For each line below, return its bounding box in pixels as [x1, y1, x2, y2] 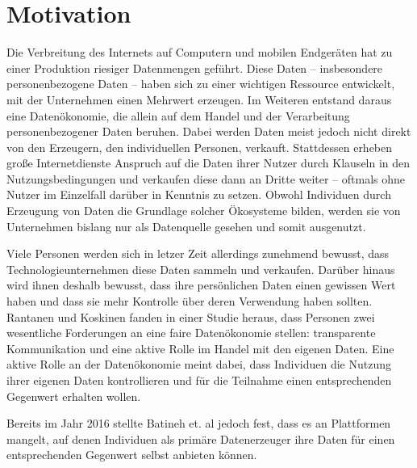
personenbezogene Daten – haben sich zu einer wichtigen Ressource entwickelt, [6, 75, 395, 92]
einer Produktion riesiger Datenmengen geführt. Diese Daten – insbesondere [6, 59, 383, 76]
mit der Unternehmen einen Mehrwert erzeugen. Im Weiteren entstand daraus [6, 91, 392, 108]
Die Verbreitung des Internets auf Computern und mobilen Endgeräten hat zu [6, 44, 393, 61]
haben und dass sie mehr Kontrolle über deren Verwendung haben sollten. [6, 293, 373, 310]
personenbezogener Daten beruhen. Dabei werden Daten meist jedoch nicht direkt [6, 123, 411, 140]
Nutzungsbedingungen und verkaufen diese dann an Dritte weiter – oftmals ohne [6, 170, 406, 187]
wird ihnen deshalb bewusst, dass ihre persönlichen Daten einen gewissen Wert [6, 276, 396, 293]
